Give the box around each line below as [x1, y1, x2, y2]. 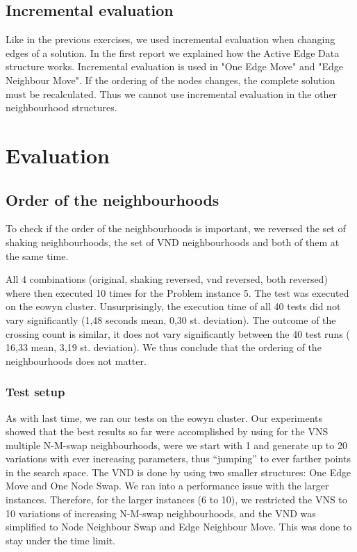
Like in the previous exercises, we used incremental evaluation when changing [6, 32, 335, 47]
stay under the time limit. [6, 533, 116, 547]
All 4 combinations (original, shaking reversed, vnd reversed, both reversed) [6, 272, 328, 286]
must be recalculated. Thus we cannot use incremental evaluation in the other [6, 86, 338, 101]
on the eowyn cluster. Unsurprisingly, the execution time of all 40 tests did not [6, 299, 341, 314]
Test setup [6, 383, 65, 400]
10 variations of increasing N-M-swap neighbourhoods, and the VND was [6, 505, 316, 520]
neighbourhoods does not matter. [6, 353, 147, 368]
